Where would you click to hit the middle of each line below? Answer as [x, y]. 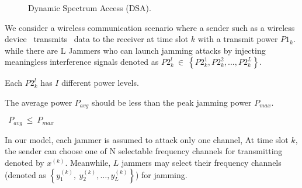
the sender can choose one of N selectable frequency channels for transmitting [144, 151]
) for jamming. [161, 174]
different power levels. [100, 83]
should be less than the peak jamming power [171, 102]
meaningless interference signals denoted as [82, 62]
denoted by [25, 163]
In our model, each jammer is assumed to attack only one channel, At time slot [147, 139]
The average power [39, 102]
